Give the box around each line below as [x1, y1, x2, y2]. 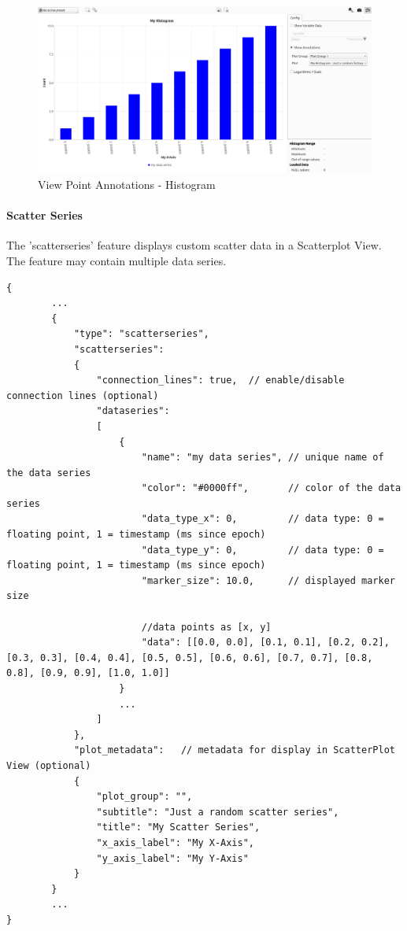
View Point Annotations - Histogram [38, 176, 216, 192]
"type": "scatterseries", [73, 328, 209, 340]
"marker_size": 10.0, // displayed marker [141, 574, 395, 586]
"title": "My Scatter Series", [96, 822, 261, 833]
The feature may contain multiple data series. [6, 252, 227, 268]
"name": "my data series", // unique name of [141, 452, 384, 464]
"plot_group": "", [96, 791, 193, 803]
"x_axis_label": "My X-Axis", [96, 837, 254, 848]
